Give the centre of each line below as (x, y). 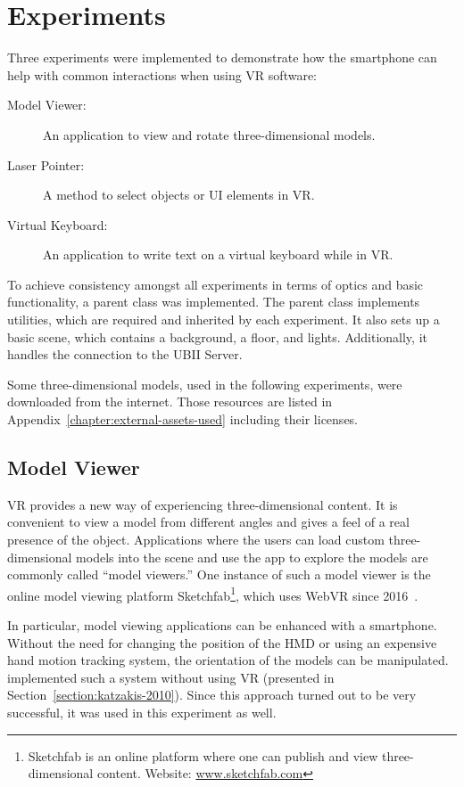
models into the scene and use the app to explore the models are (252, 557)
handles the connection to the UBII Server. (125, 354)
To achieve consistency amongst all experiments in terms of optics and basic (215, 284)
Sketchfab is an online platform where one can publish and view (203, 755)
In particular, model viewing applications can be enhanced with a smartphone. (222, 625)
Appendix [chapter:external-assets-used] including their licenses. (183, 419)
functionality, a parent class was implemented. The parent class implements (214, 302)
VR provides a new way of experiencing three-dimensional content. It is (203, 504)
